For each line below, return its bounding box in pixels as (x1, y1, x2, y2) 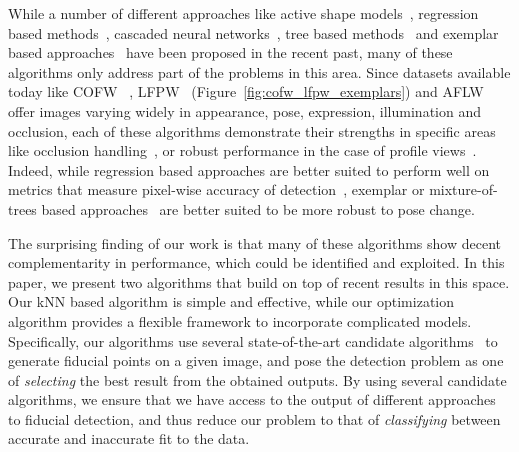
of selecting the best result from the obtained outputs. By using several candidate (8, 369, 507, 390)
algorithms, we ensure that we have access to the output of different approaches (8, 389, 496, 410)
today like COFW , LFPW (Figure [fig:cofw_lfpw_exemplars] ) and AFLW (8, 81, 484, 102)
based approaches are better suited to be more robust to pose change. (41, 198, 475, 219)
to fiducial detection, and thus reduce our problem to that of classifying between (8, 408, 501, 429)
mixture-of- (429, 179, 498, 200)
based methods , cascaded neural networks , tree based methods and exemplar (8, 22, 499, 43)
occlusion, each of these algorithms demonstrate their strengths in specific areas (8, 120, 496, 141)
